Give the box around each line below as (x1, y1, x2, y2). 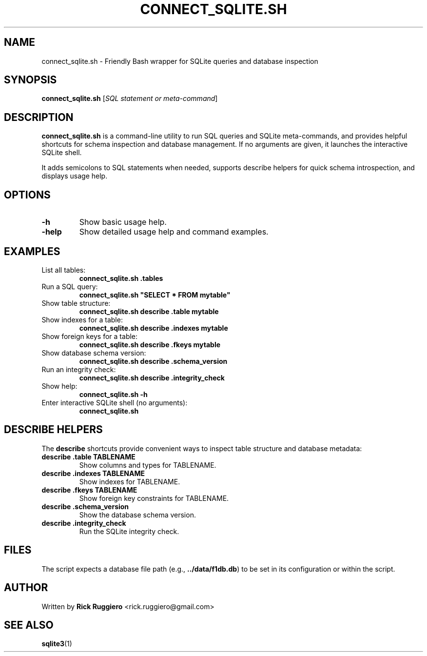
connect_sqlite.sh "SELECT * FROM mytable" (79, 290, 231, 299)
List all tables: (41, 265, 86, 274)
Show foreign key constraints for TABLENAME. (79, 494, 229, 502)
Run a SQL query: (41, 282, 98, 291)
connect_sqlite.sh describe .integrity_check (79, 373, 225, 382)
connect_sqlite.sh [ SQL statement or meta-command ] (41, 94, 218, 103)
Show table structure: (41, 298, 111, 307)
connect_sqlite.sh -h (79, 390, 148, 398)
